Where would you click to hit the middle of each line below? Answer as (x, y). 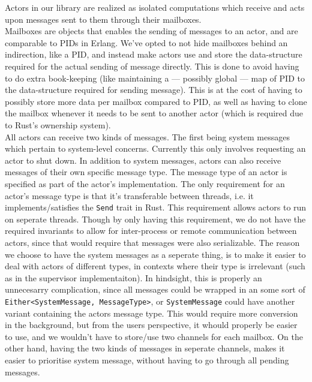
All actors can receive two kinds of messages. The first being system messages (147, 136)
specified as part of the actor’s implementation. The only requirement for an (145, 183)
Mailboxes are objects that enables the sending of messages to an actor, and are (151, 31)
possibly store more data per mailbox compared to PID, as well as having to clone (156, 101)
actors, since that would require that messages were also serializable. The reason (152, 242)
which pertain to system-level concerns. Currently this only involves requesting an (155, 148)
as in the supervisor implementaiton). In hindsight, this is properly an (133, 277)
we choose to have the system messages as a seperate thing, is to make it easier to (155, 254)
